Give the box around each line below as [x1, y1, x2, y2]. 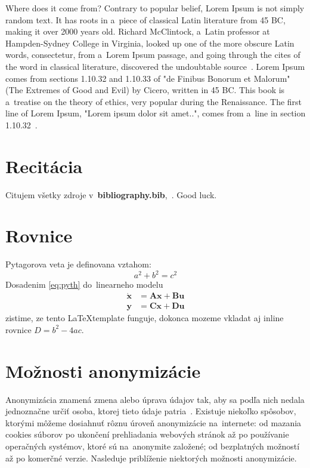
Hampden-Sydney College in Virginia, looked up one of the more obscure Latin [5, 36, 294, 49]
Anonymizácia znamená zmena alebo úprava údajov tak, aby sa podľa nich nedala [5, 393, 305, 405]
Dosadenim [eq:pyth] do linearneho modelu [5, 278, 163, 291]
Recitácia [5, 153, 83, 178]
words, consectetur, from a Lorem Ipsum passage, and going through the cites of [5, 48, 300, 61]
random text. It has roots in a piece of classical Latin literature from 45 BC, [5, 13, 286, 26]
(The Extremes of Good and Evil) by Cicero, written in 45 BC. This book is [5, 84, 285, 96]
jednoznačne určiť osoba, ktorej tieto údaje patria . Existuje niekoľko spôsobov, [5, 405, 296, 417]
